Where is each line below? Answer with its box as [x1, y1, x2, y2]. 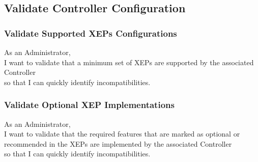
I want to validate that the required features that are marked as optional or [4, 128, 240, 139]
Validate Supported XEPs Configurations [4, 26, 177, 39]
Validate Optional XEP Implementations [4, 98, 175, 111]
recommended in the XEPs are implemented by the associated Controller [4, 138, 232, 149]
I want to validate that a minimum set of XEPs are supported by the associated [4, 57, 254, 67]
